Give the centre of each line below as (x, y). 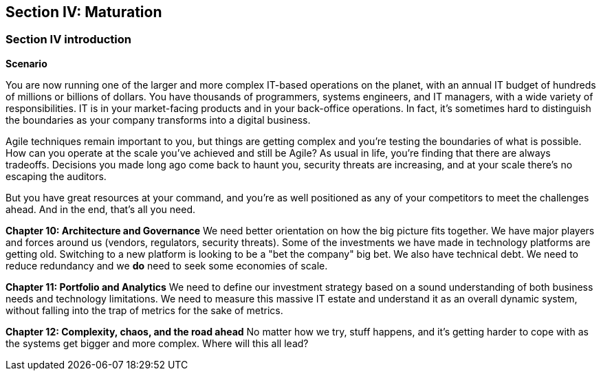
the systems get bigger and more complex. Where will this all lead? (157, 343)
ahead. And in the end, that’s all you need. (101, 209)
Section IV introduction (68, 40)
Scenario (26, 63)
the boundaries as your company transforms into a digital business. (158, 120)
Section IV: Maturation (84, 12)
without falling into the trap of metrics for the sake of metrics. (144, 310)
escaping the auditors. (56, 176)
